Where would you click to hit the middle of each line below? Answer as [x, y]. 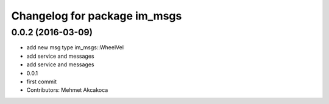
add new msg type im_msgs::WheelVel [75, 47]
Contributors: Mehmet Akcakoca [67, 90]
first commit [42, 81]
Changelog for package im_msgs [97, 16]
